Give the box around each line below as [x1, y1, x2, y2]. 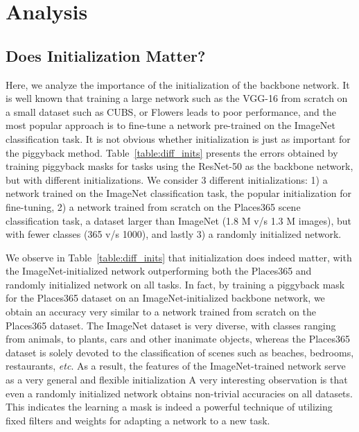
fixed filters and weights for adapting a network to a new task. [6, 413, 270, 427]
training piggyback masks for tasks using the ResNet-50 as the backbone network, [6, 159, 353, 173]
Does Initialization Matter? [6, 44, 206, 66]
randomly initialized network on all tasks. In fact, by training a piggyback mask [6, 277, 345, 291]
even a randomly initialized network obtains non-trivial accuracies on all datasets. [6, 386, 353, 400]
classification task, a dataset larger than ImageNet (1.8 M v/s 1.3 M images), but [6, 213, 352, 227]
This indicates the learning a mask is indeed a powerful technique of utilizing [6, 399, 333, 414]
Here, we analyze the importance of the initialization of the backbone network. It [6, 77, 350, 92]
